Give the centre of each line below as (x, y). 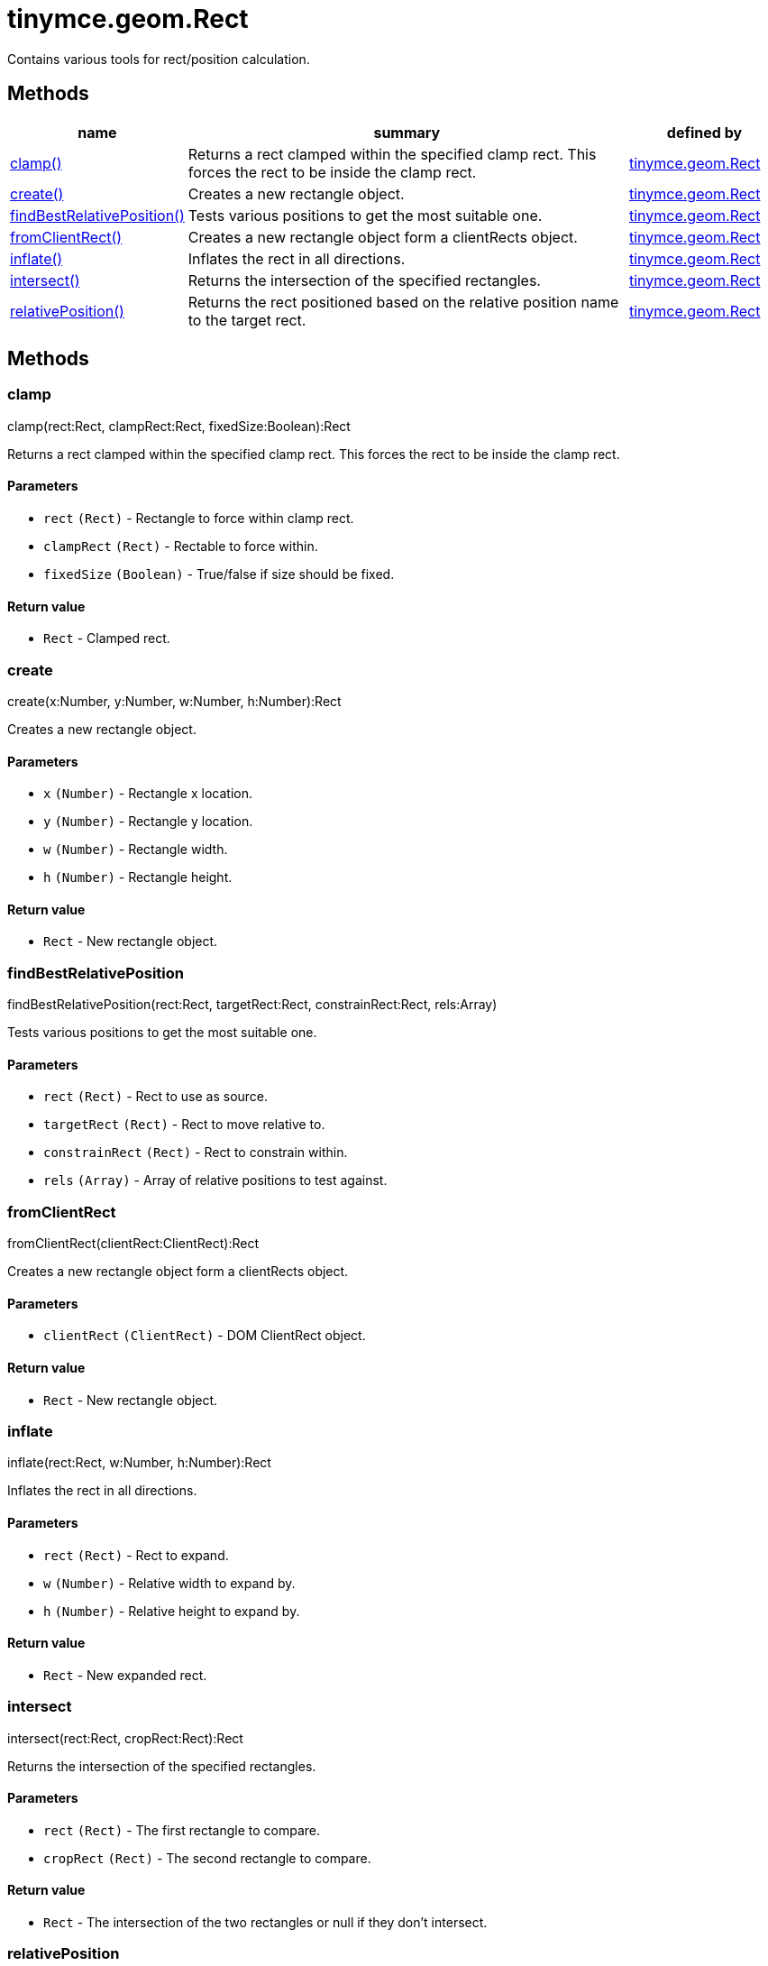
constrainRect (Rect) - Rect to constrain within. (196, 1153)
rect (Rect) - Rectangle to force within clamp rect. (199, 519)
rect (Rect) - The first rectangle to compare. (182, 1830)
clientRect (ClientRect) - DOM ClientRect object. (205, 1336)
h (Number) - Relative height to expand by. (172, 1611)
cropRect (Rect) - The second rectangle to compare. (207, 1858)
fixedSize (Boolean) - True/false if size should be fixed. (219, 574)
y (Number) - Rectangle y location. (148, 822)
